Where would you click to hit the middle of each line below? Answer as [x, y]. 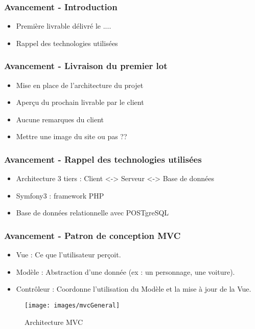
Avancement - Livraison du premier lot [86, 66]
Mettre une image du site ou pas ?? [72, 136]
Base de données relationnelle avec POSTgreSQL [92, 213]
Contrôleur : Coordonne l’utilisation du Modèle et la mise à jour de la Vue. [134, 289]
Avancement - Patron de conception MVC [92, 235]
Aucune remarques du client [60, 119]
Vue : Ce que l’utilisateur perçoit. [68, 255]
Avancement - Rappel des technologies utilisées [103, 159]
